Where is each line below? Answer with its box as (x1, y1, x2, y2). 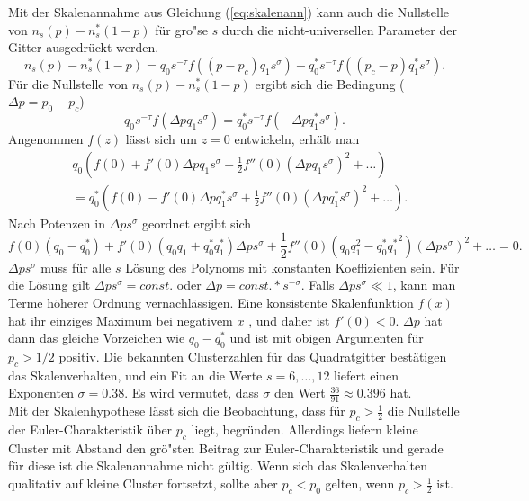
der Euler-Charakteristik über (8, 420, 173, 439)
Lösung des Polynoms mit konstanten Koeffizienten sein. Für (125, 257, 460, 276)
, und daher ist (248, 310, 330, 329)
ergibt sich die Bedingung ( (255, 74, 405, 93)
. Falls (300, 275, 335, 294)
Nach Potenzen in (8, 213, 105, 232)
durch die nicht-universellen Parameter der (221, 20, 457, 39)
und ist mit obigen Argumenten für (229, 328, 424, 347)
